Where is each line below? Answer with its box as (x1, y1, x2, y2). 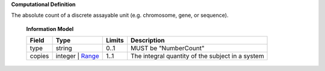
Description (130, 36, 165, 45)
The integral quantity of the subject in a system (130, 52, 264, 60)
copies (29, 52, 49, 60)
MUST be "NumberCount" (130, 44, 205, 53)
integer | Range (55, 52, 99, 60)
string (55, 44, 72, 53)
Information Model (26, 25, 74, 32)
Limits (105, 36, 124, 45)
